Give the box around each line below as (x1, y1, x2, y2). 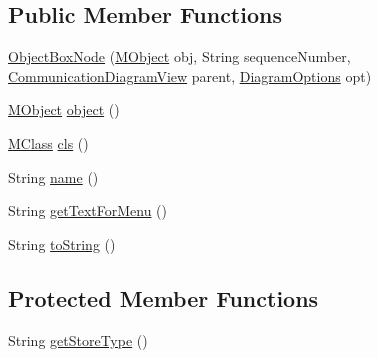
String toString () (8, 233, 116, 254)
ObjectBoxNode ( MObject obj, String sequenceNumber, (8, 46, 351, 67)
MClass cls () (8, 132, 89, 153)
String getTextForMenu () (8, 200, 167, 221)
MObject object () (8, 99, 120, 120)
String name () (8, 166, 99, 187)
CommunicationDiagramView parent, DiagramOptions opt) (8, 65, 372, 86)
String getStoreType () (8, 329, 148, 350)
